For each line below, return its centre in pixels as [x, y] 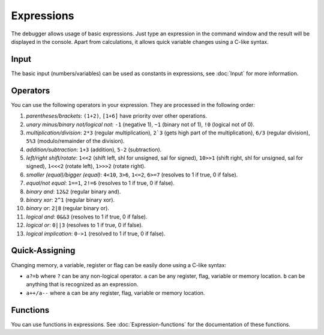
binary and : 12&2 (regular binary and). [73, 192]
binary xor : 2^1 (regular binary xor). [70, 200]
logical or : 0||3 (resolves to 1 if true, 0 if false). [85, 225]
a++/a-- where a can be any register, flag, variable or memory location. [115, 293]
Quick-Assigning [43, 251]
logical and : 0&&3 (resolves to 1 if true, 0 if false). [87, 217]
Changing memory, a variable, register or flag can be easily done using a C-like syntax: [119, 265]
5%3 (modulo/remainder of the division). [75, 141]
